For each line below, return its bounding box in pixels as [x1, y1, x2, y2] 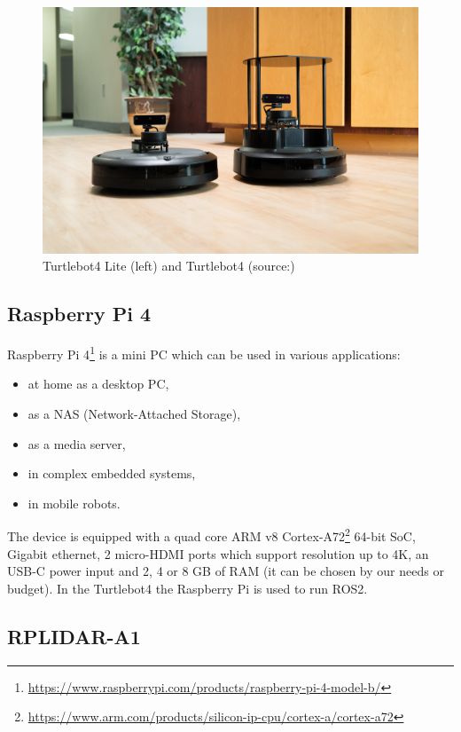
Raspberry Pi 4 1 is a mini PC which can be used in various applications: [7, 342, 401, 363]
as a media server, [27, 434, 126, 453]
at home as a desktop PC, [27, 374, 169, 393]
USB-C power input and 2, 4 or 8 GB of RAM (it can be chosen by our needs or [7, 562, 444, 580]
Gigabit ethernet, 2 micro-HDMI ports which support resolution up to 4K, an [7, 544, 429, 563]
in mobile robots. [27, 493, 121, 512]
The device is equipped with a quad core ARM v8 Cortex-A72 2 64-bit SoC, [7, 524, 416, 545]
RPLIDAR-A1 [7, 622, 141, 649]
